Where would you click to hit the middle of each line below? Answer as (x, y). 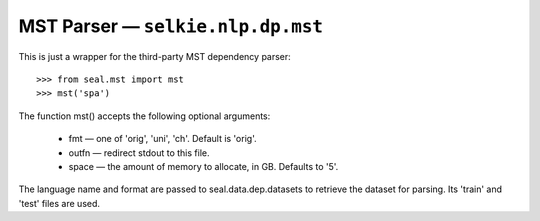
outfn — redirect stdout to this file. (139, 152)
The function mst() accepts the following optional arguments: (144, 116)
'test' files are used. (59, 203)
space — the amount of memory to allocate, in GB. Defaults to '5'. (203, 166)
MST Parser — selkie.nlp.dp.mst (171, 26)
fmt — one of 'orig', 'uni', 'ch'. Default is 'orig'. (162, 139)
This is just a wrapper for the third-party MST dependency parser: (155, 56)
